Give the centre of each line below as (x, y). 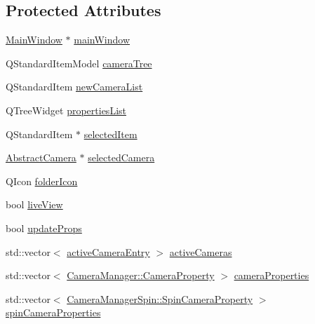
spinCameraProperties (53, 312)
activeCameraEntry (108, 251)
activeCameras (201, 251)
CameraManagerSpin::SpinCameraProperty (160, 298)
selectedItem (110, 134)
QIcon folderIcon (42, 181)
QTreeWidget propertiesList (66, 110)
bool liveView (34, 204)
